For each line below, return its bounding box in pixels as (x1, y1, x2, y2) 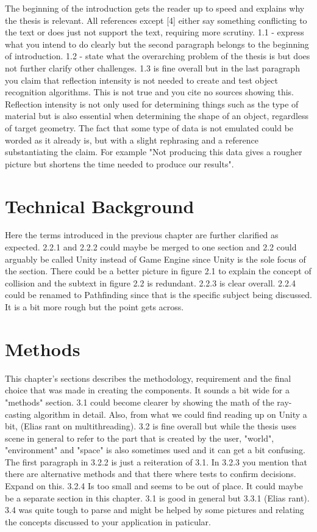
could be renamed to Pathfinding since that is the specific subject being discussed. (5, 288, 312, 301)
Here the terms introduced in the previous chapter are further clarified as (5, 228, 279, 241)
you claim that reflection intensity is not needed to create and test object (5, 73, 278, 86)
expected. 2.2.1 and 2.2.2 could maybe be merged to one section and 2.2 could (5, 241, 297, 253)
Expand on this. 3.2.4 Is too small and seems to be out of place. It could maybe (5, 479, 303, 492)
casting (5, 407, 31, 420)
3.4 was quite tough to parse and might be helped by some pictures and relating (5, 503, 304, 516)
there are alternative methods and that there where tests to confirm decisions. (5, 467, 296, 480)
